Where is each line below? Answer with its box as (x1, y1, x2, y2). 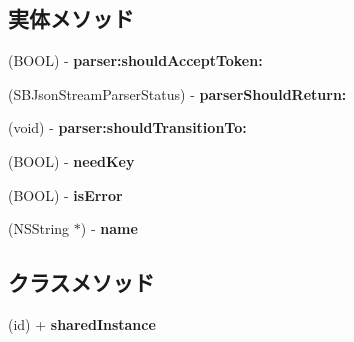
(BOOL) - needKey (8, 150, 135, 171)
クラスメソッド (8, 267, 155, 298)
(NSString (8, 218, 70, 239)
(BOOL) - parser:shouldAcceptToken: (8, 50, 263, 71)
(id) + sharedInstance (8, 313, 156, 334)
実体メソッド (8, 3, 134, 34)
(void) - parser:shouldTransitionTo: (8, 117, 247, 138)
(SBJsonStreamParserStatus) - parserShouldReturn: (8, 83, 347, 104)
